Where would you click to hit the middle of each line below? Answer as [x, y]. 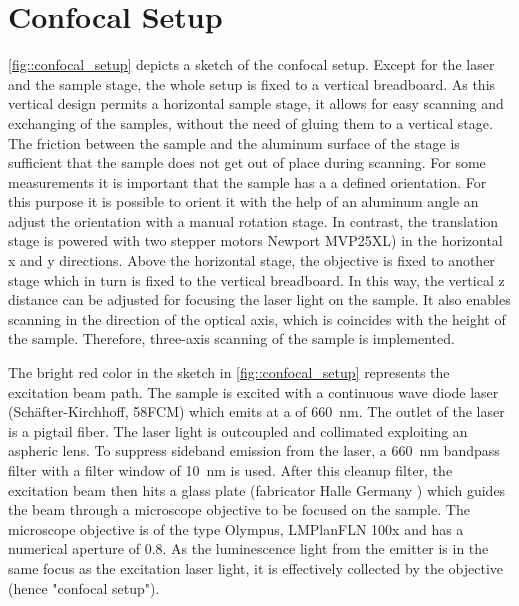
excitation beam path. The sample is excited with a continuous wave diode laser [253, 391]
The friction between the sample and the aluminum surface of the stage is [234, 142]
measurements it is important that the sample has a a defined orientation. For [247, 181]
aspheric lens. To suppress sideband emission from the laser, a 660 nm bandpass [254, 450]
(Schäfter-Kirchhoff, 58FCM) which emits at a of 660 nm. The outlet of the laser [256, 411]
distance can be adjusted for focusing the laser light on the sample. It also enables [259, 299]
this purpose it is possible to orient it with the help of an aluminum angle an [243, 201]
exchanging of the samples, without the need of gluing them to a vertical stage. [250, 122]
